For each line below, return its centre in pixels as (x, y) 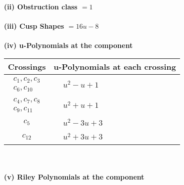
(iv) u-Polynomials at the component (69, 45)
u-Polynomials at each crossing (115, 66)
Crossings (27, 66)
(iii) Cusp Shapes (34, 26)
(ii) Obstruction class (41, 6)
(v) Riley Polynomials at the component (74, 177)
